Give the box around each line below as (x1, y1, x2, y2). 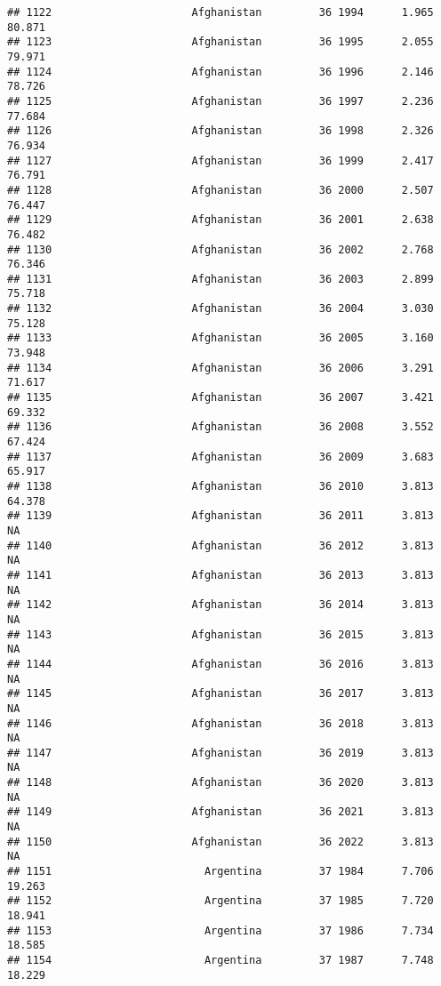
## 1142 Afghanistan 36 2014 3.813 (7, 598, 434, 612)
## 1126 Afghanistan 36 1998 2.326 (7, 124, 434, 138)
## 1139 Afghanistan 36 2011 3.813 (7, 509, 434, 523)
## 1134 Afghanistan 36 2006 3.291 (7, 361, 434, 374)
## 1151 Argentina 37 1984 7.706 (7, 865, 434, 878)
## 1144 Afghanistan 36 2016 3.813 (7, 657, 434, 670)
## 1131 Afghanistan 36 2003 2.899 (7, 272, 434, 285)
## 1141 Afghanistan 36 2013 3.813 (7, 568, 434, 581)
